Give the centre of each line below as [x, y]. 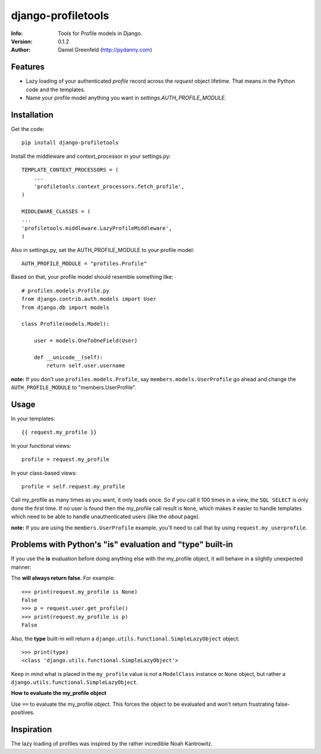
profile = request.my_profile [66, 459]
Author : [21, 50]
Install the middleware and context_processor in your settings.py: [91, 156]
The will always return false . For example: [63, 578]
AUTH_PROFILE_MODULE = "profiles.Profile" [84, 264]
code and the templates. [56, 89]
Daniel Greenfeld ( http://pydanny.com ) [105, 50]
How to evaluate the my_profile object [59, 693]
